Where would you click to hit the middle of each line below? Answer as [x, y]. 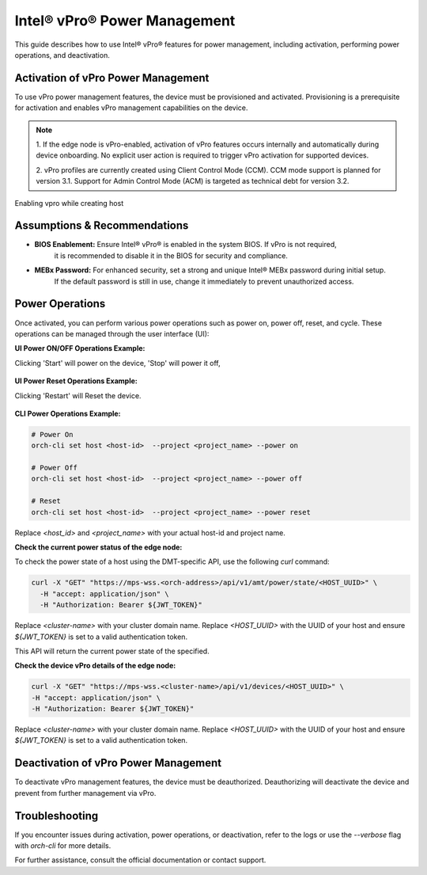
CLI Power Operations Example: [68, 413]
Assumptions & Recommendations [102, 226]
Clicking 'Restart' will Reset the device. [78, 395]
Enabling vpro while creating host [69, 203]
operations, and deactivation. [62, 55]
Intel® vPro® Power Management [125, 21]
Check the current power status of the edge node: [98, 547]
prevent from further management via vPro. [85, 793]
